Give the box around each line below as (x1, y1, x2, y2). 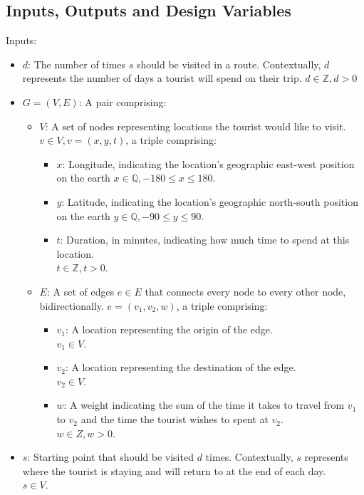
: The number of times (28, 56, 126, 71)
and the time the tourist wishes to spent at (80, 412, 269, 427)
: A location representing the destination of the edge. (65, 360, 296, 375)
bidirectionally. (39, 298, 104, 313)
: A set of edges (46, 283, 115, 298)
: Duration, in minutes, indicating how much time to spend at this (60, 232, 350, 247)
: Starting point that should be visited (27, 449, 194, 464)
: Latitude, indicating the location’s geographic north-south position (61, 194, 358, 209)
